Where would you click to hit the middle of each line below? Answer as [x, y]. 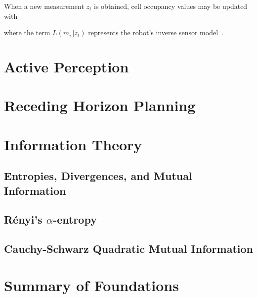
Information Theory [73, 144]
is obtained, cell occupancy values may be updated [171, 6]
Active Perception [66, 66]
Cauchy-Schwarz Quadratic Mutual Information [128, 249]
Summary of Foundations [91, 285]
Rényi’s [23, 219]
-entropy [75, 219]
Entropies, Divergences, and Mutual [98, 176]
